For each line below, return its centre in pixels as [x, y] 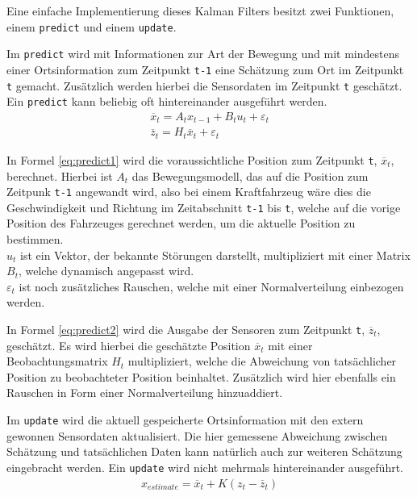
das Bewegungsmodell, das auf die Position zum [250, 175]
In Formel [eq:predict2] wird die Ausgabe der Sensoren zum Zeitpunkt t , [186, 329]
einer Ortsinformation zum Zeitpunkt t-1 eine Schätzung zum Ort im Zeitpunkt [205, 69]
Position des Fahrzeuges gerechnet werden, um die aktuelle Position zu [181, 223]
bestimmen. [35, 239]
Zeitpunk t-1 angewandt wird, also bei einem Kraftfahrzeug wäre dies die [189, 192]
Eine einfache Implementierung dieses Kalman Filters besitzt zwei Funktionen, [200, 10]
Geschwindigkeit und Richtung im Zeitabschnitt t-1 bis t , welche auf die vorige [204, 207]
